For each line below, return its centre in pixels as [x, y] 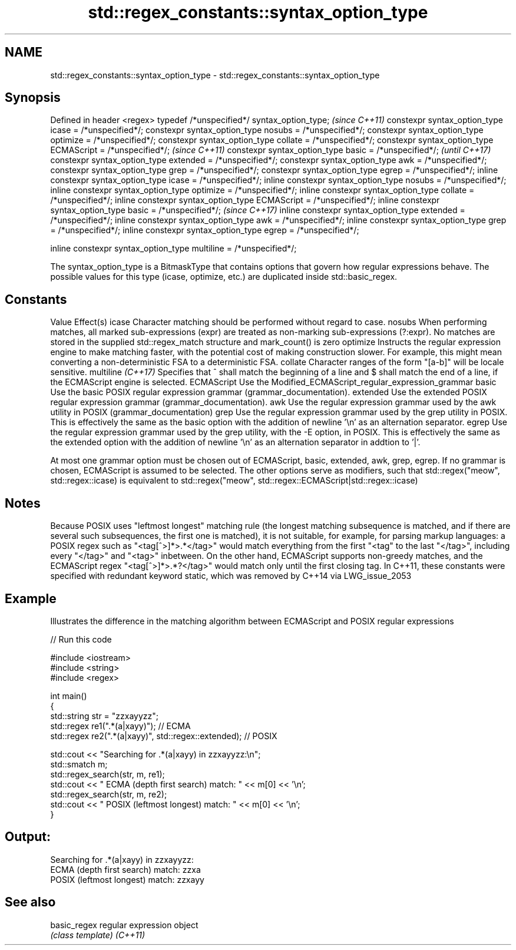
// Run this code [81, 639]
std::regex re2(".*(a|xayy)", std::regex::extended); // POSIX [164, 736]
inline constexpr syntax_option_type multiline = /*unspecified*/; [173, 249]
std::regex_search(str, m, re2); [109, 794]
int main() [69, 696]
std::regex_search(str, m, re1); [107, 774]
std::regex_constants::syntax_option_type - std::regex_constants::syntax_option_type [215, 75]
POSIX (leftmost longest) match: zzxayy [127, 879]
